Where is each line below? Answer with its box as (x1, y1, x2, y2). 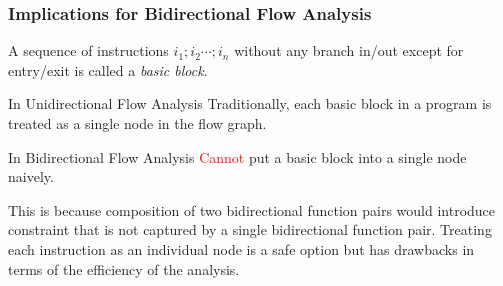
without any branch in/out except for (234, 40, 464, 61)
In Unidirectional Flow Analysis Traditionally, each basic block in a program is (8, 93, 492, 114)
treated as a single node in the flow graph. (8, 113, 267, 133)
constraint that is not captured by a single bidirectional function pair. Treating (8, 219, 492, 240)
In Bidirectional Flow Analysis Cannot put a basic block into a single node (8, 146, 467, 167)
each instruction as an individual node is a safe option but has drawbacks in (8, 238, 475, 259)
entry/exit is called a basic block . (8, 59, 208, 80)
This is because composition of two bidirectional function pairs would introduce (8, 199, 496, 220)
